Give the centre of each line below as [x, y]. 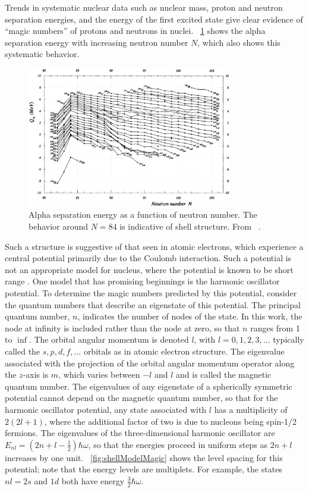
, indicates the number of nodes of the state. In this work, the [190, 316]
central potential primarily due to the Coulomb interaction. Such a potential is [148, 258]
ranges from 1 [275, 328]
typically [288, 339]
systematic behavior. [42, 54]
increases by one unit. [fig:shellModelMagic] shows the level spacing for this [144, 457]
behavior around [59, 226]
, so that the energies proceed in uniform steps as [178, 444]
